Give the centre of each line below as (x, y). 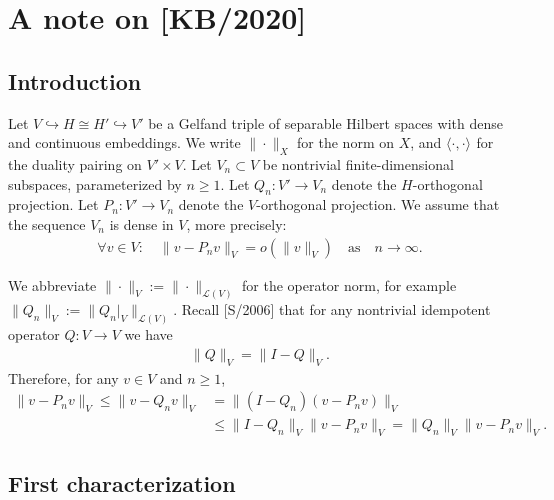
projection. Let (53, 204)
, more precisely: (236, 223)
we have (148, 334)
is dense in (141, 223)
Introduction (75, 80)
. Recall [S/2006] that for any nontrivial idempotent (332, 309)
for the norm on (345, 142)
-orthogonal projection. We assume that (378, 204)
